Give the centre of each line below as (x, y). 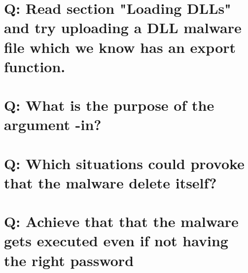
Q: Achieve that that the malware (121, 221)
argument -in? (53, 124)
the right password (69, 260)
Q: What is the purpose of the (109, 105)
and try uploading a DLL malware (123, 27)
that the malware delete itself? (110, 182)
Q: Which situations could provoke (124, 163)
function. (35, 66)
